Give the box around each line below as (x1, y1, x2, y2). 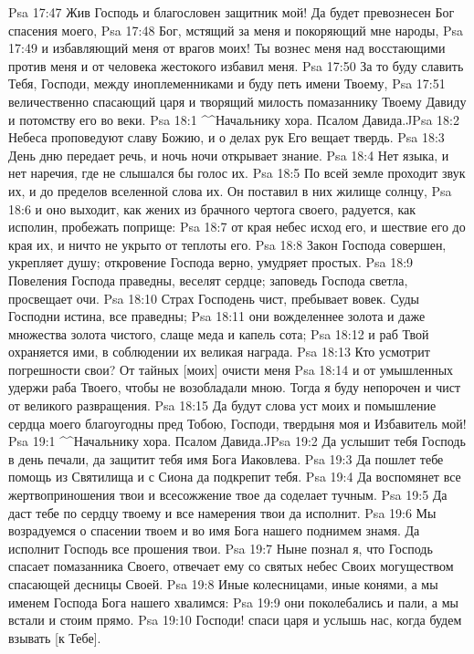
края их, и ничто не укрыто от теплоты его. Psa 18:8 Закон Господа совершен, (8, 234, 447, 254)
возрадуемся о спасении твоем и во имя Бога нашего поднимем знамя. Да (8, 521, 420, 540)
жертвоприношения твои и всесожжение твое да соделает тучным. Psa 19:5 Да (8, 485, 448, 504)
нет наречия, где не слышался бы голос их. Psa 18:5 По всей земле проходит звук (8, 163, 466, 182)
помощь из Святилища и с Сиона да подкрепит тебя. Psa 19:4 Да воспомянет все (8, 467, 461, 486)
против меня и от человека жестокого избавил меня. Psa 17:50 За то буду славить (8, 56, 464, 75)
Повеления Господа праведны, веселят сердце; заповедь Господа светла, (8, 270, 408, 289)
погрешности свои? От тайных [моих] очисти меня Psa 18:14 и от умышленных (8, 359, 454, 379)
